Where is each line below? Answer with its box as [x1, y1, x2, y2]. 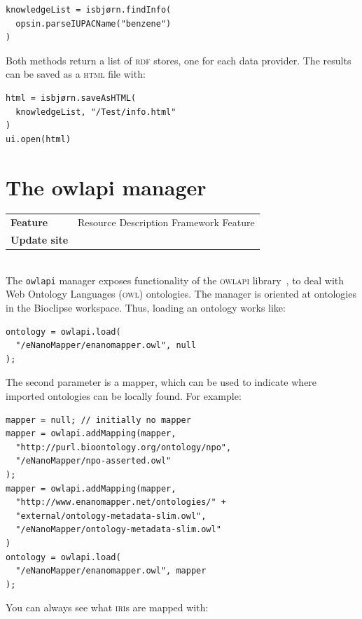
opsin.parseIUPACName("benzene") [15, 18, 172, 29]
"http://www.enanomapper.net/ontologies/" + [15, 497, 226, 508]
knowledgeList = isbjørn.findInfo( [6, 5, 172, 15]
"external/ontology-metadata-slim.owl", [15, 510, 207, 521]
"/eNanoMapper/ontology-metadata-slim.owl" [15, 524, 221, 535]
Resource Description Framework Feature [78, 215, 255, 230]
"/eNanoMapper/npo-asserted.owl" [15, 456, 172, 466]
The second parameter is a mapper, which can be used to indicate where [6, 375, 317, 389]
